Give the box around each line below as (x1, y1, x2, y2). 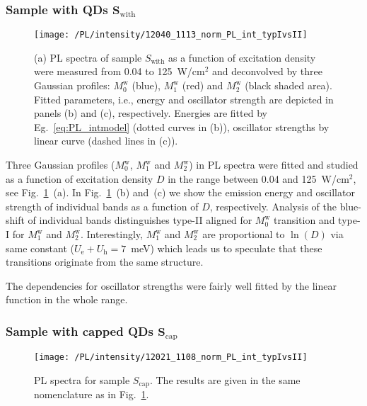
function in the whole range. (6, 292, 128, 307)
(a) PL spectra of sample (34, 50, 142, 64)
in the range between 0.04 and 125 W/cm (168, 171, 349, 186)
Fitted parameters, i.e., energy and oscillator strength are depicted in (34, 91, 334, 106)
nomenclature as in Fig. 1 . (34, 387, 149, 402)
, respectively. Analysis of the (209, 198, 337, 213)
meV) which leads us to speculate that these (131, 240, 322, 255)
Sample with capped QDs (6, 322, 153, 339)
